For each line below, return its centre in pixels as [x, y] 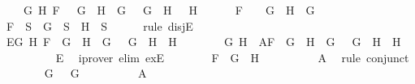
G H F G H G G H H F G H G [169, 10]
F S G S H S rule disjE [99, 25]
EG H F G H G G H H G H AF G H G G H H [203, 42]
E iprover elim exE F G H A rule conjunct [232, 57]
